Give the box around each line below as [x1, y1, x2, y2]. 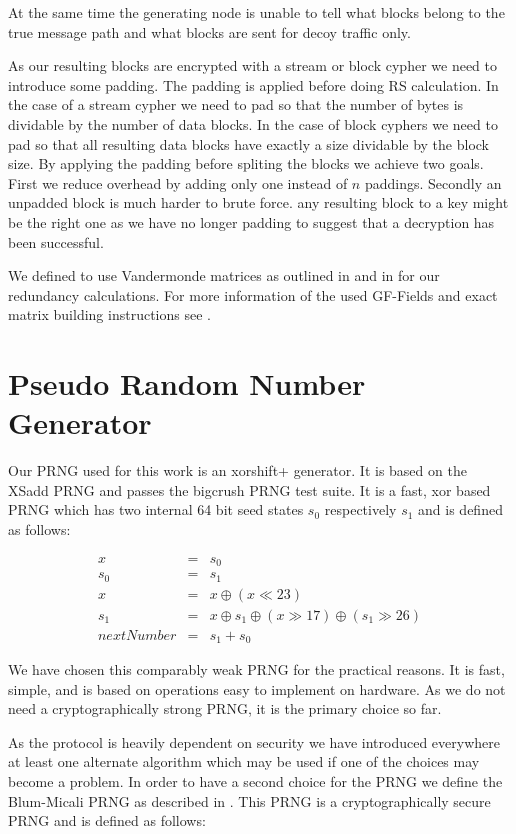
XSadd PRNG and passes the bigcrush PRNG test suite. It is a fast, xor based [8, 479, 491, 500]
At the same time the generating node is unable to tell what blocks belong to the [8, 2, 505, 22]
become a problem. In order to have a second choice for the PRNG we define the [8, 771, 503, 792]
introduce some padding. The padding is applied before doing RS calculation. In [8, 74, 499, 95]
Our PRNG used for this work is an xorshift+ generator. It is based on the [8, 460, 467, 481]
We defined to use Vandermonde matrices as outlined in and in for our [8, 265, 440, 286]
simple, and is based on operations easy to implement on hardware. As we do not [8, 678, 506, 699]
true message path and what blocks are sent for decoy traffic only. [8, 21, 411, 42]
